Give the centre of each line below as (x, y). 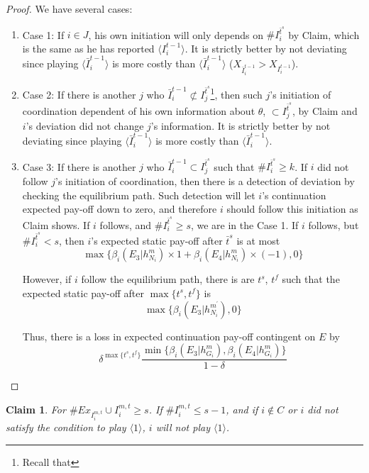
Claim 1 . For (36, 409)
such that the (311, 279)
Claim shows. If (56, 224)
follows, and (126, 224)
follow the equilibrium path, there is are (168, 279)
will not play (183, 427)
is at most (258, 240)
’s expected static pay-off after (157, 240)
